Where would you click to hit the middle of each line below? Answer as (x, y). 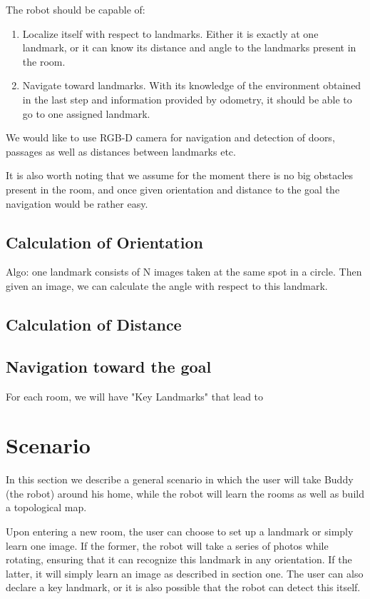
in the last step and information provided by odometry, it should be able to (187, 99)
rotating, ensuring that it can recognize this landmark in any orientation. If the (179, 559)
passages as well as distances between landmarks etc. (121, 151)
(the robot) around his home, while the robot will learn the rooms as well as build (185, 493)
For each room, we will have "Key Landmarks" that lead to (135, 396)
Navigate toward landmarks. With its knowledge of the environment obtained (192, 85)
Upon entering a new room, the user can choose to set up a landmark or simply (180, 531)
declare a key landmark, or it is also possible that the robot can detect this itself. (183, 587)
